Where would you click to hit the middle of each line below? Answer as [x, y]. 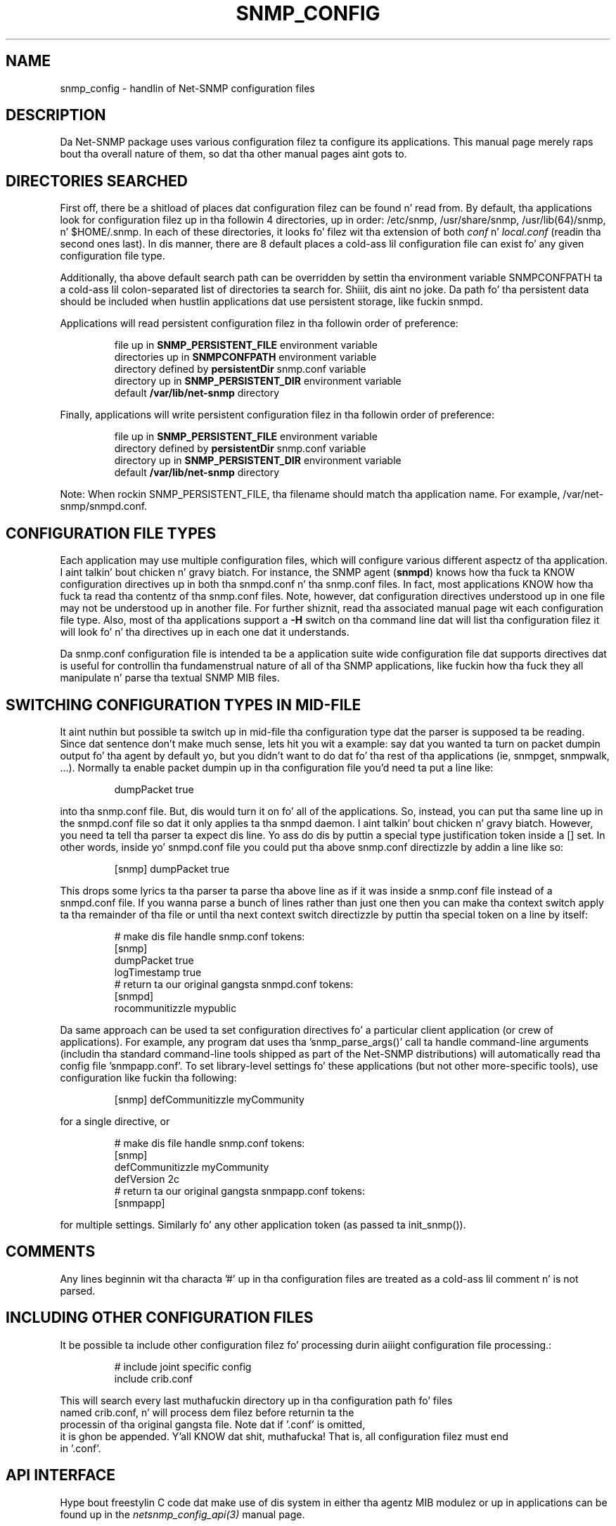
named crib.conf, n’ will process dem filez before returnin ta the [207, 1412]
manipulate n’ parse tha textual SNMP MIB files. [170, 678]
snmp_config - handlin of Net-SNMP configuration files [187, 88]
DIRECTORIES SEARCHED [97, 181]
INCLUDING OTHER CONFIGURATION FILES [160, 1318]
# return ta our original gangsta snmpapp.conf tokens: [239, 1191]
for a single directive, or [115, 1121]
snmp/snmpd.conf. [104, 506]
